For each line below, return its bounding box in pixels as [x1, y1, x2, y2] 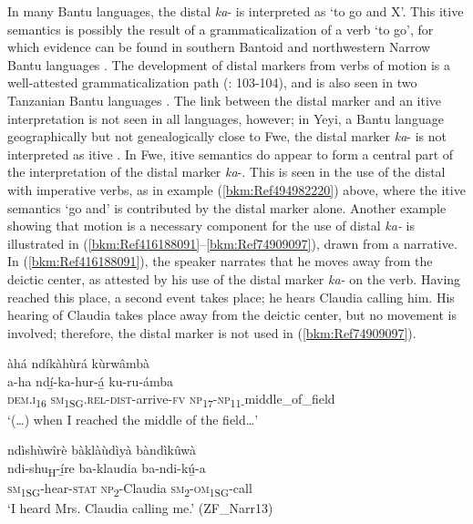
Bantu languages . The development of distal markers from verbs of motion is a [7, 55, 451, 74]
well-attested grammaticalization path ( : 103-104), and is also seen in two [7, 73, 417, 92]
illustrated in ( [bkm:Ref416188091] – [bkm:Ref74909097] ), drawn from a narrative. [7, 233, 458, 252]
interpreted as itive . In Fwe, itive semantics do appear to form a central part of [7, 144, 454, 163]
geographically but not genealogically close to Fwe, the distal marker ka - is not [7, 127, 447, 146]
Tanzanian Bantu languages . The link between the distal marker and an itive [7, 90, 442, 109]
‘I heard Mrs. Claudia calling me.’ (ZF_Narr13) [7, 498, 273, 518]
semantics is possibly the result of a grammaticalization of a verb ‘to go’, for [7, 19, 434, 38]
